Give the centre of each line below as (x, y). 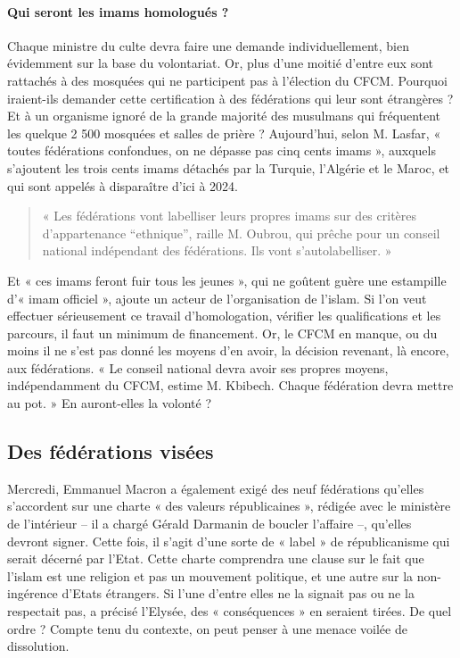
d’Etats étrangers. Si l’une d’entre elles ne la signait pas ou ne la (238, 593)
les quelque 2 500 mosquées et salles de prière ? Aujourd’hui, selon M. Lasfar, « (224, 133)
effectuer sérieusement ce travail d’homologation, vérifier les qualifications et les (224, 316)
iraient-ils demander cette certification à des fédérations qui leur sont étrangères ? (230, 98)
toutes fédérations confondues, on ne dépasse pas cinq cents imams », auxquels (222, 150)
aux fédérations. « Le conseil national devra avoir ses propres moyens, (198, 367)
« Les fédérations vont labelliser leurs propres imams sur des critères (230, 216)
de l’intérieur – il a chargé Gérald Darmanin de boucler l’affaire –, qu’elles (209, 524)
